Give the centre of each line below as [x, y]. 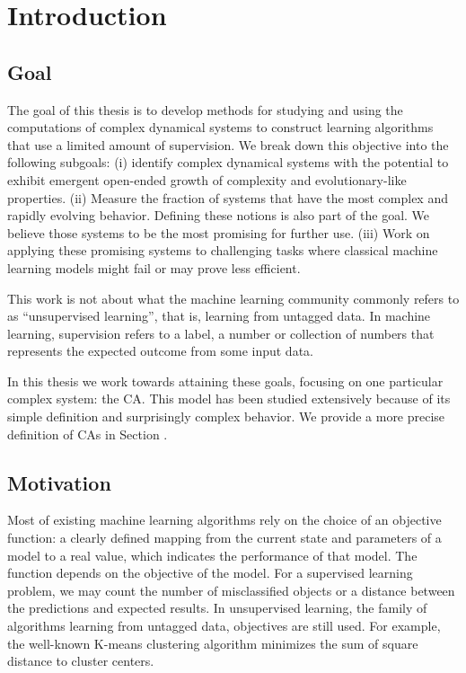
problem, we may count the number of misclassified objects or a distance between [231, 590]
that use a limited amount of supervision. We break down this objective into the [228, 144]
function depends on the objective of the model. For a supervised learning [210, 573]
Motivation [59, 482]
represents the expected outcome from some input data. [160, 351]
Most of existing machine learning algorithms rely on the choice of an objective [224, 520]
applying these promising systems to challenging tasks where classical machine [223, 250]
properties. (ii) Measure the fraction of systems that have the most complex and [228, 197]
